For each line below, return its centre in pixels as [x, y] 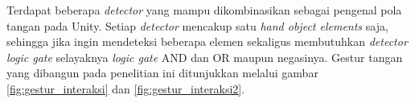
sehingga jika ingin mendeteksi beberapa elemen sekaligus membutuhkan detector [207, 41]
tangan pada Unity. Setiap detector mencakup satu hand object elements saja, [197, 25]
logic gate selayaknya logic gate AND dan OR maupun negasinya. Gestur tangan [205, 57]
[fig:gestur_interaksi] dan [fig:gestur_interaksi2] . [126, 88]
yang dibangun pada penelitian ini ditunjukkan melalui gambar [162, 73]
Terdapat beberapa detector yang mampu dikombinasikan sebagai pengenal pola [204, 10]
